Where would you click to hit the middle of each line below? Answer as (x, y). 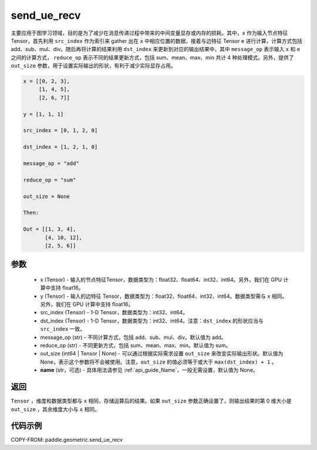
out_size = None (47, 196)
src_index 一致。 (63, 329)
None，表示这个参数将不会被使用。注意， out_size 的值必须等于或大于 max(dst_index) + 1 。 (158, 362)
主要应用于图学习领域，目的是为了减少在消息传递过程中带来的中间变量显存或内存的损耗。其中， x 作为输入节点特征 (149, 33)
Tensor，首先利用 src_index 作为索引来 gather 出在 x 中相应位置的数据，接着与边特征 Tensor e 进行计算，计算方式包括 (156, 41)
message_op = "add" (51, 164)
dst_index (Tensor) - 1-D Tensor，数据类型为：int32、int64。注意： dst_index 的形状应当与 (152, 321)
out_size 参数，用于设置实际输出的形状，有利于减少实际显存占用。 (93, 66)
